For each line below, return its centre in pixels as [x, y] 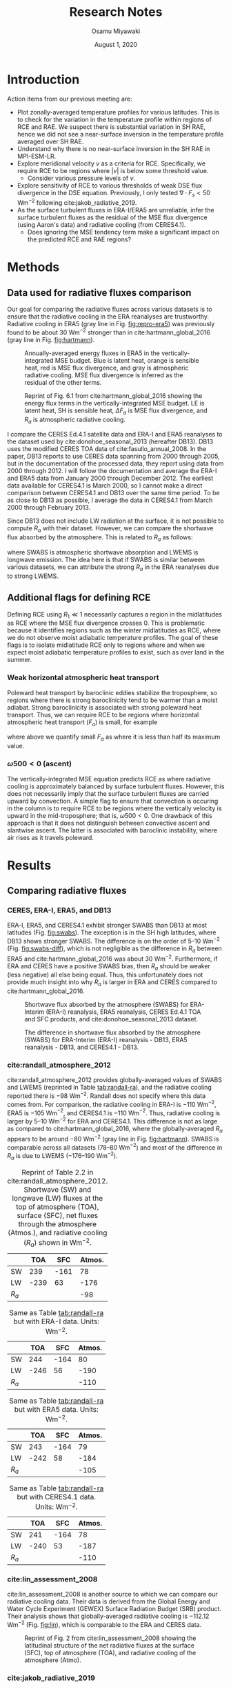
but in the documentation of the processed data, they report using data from [115, 463]
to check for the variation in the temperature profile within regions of [114, 119]
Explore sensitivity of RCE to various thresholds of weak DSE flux [110, 185]
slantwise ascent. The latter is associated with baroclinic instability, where [112, 830]
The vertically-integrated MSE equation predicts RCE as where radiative [109, 779]
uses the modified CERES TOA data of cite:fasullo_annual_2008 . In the [107, 449]
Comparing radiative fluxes [67, 891]
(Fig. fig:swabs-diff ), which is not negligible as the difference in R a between [114, 949]
